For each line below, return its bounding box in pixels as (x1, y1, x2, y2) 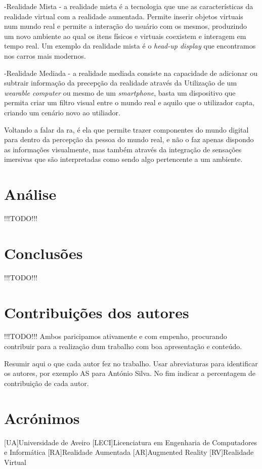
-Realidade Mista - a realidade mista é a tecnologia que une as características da (4, 1, 253, 11)
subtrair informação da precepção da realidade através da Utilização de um (4, 77, 237, 88)
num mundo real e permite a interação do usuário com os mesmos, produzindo (4, 21, 247, 31)
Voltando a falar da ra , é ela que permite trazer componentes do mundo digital (4, 124, 249, 135)
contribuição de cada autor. (4, 377, 89, 388)
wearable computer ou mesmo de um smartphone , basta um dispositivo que (4, 87, 236, 98)
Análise (4, 184, 57, 204)
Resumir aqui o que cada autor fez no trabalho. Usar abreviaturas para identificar (4, 358, 258, 368)
